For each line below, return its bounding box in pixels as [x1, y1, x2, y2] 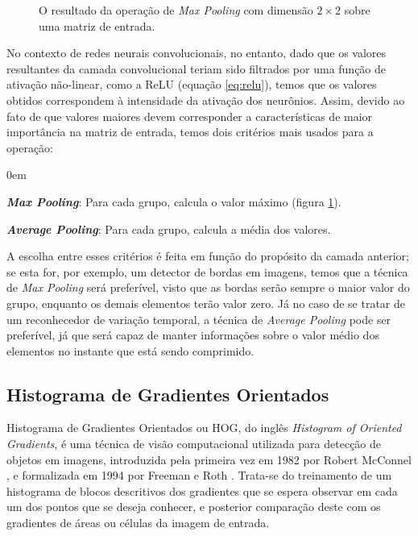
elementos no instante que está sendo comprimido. [6, 342, 255, 359]
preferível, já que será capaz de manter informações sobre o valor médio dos [6, 326, 379, 343]
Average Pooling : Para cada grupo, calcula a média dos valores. [6, 220, 331, 237]
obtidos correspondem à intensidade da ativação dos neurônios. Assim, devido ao [6, 91, 405, 108]
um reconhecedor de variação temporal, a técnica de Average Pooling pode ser [6, 310, 391, 327]
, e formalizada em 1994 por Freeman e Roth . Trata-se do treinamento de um [6, 467, 392, 484]
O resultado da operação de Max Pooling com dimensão [39, 2, 313, 18]
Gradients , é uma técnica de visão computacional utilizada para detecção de [6, 435, 382, 452]
